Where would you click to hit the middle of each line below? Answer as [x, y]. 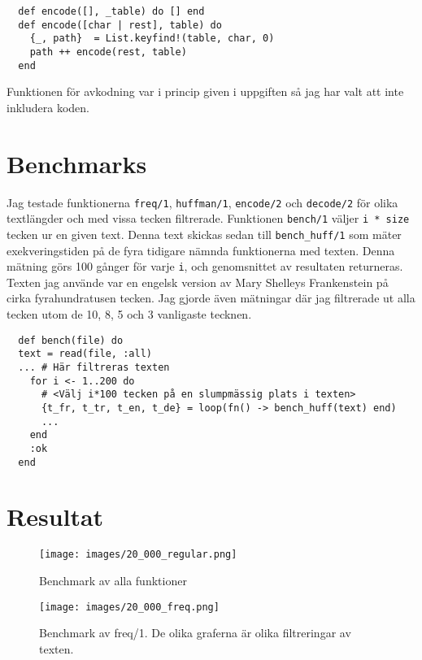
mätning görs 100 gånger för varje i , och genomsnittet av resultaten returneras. [205, 266]
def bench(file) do [71, 340]
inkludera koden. [48, 107]
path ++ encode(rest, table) [108, 52]
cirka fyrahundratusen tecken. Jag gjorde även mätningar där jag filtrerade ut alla [211, 298]
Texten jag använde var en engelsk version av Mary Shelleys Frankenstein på [198, 282]
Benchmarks [77, 163]
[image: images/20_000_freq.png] [129, 607]
